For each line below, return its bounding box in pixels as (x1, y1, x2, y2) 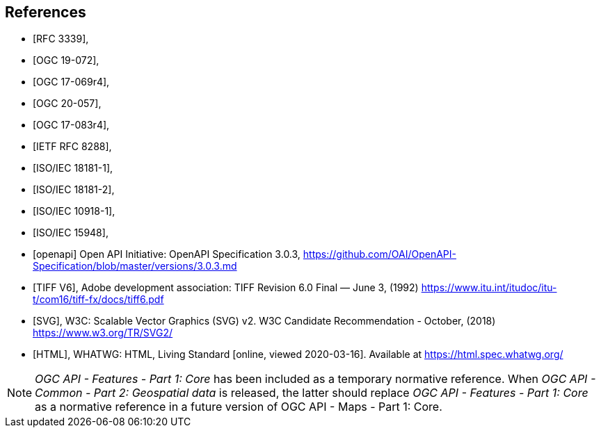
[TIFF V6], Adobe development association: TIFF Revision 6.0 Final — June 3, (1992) (33, 281, 419, 294)
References (5, 3, 86, 21)
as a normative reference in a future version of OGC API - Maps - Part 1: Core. (35, 400, 442, 414)
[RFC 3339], (33, 33, 89, 45)
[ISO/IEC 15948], (33, 227, 109, 239)
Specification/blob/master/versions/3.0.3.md (33, 260, 237, 272)
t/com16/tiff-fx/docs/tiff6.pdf (33, 293, 164, 306)
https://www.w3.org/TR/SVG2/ (33, 327, 173, 339)
